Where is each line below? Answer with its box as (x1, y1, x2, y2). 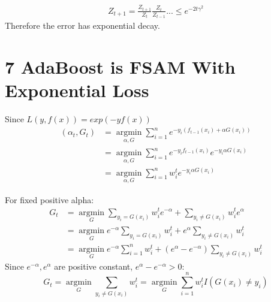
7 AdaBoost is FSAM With (5, 55, 236, 79)
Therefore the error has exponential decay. (5, 19, 160, 32)
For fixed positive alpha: (5, 193, 94, 206)
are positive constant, (54, 259, 133, 272)
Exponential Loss (5, 78, 149, 102)
